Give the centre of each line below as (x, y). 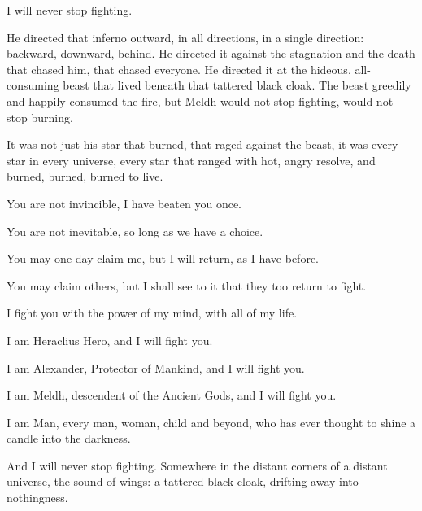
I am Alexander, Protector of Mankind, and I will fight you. (156, 367)
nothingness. (37, 498)
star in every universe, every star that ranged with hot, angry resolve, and (191, 160)
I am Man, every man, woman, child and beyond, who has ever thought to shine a (211, 422)
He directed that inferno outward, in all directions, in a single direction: (185, 37)
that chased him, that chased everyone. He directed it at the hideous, (179, 69)
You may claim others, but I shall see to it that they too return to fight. (187, 285)
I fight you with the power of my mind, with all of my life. (152, 313)
